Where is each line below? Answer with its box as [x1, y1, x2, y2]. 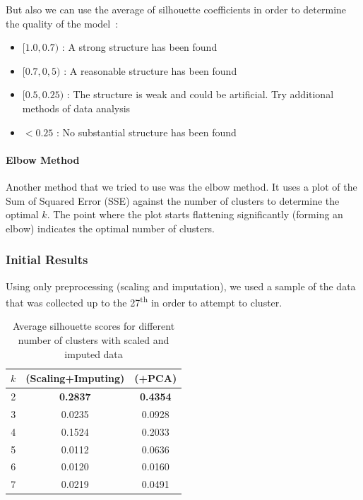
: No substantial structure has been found [56, 124, 237, 139]
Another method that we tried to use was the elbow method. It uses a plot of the [6, 179, 357, 194]
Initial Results [6, 251, 88, 268]
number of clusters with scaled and [18, 332, 169, 347]
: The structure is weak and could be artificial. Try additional [66, 87, 334, 102]
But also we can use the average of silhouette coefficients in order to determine [6, 2, 347, 16]
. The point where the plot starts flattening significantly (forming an [47, 207, 343, 222]
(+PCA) [134, 371, 177, 386]
